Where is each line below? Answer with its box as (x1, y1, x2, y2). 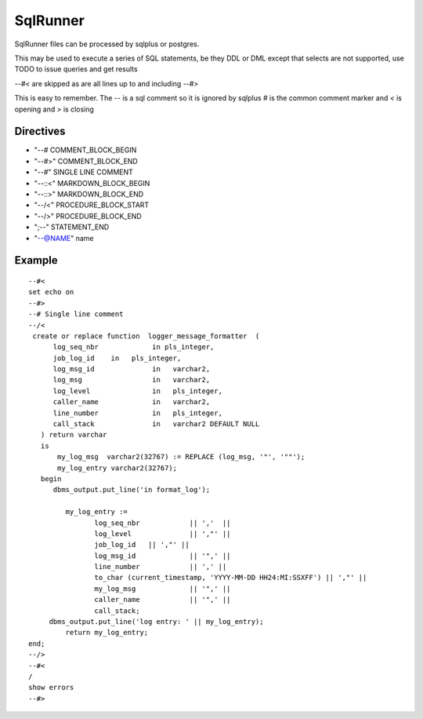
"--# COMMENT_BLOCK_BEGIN (34, 145, 137, 155)
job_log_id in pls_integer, (52, 353, 182, 363)
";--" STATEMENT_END (34, 222, 110, 232)
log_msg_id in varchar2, (52, 365, 211, 374)
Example (14, 254, 58, 267)
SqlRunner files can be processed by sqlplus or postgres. (14, 39, 200, 49)
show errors (28, 683, 74, 692)
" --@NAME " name (34, 233, 94, 243)
